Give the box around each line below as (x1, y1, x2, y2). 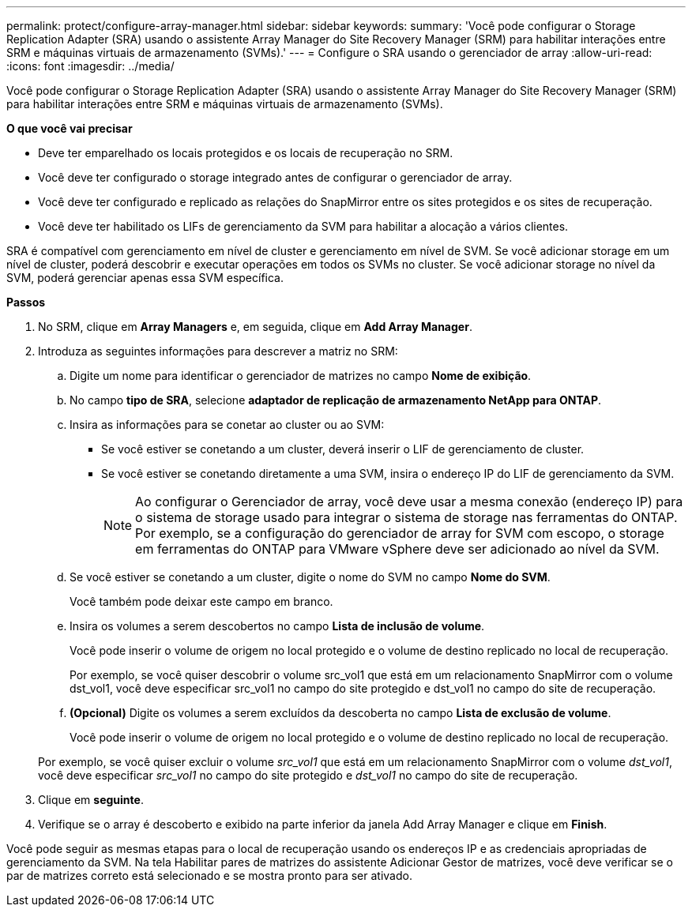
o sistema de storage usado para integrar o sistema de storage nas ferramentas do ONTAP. (135, 509, 678, 525)
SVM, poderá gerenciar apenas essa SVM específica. (6, 271, 284, 284)
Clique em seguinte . (38, 793, 144, 806)
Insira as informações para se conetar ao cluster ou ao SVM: (70, 418, 385, 431)
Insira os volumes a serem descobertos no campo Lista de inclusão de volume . (70, 619, 485, 633)
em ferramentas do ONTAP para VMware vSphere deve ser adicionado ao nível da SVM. (135, 541, 660, 557)
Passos (6, 295, 46, 309)
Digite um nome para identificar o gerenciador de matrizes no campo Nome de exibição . (70, 369, 532, 382)
